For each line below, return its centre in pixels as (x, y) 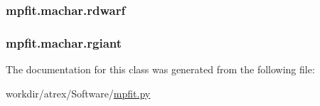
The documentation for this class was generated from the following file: (160, 69)
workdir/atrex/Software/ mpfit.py (78, 93)
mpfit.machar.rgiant (64, 42)
